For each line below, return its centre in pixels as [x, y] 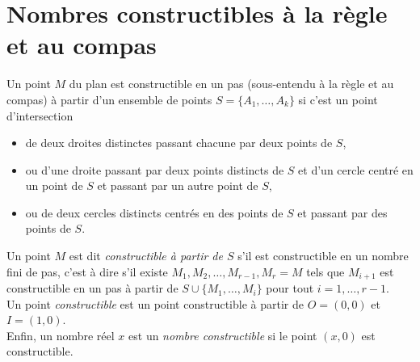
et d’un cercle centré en [356, 169]
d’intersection [40, 115]
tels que [325, 271]
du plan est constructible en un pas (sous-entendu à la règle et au [231, 84]
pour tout [290, 288]
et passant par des [342, 212]
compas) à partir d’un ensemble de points [109, 99]
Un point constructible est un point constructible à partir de [155, 303]
